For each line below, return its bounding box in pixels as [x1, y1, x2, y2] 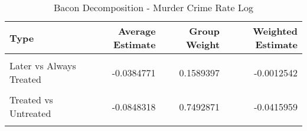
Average [117, 24, 156, 38]
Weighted [253, 24, 298, 38]
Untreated [9, 106, 51, 120]
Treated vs [9, 93, 53, 106]
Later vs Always [9, 59, 76, 72]
